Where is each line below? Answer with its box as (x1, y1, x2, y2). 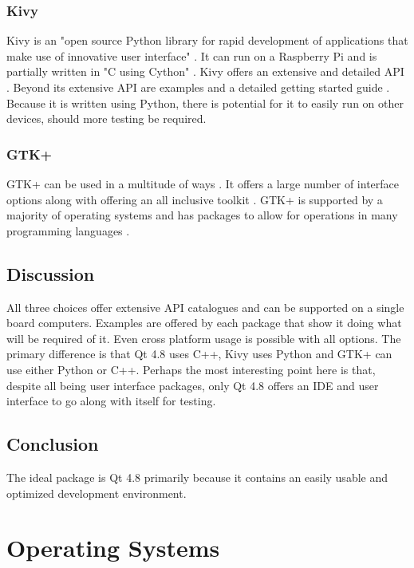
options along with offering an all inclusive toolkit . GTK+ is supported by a (6, 191, 383, 207)
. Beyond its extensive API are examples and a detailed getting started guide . (6, 79, 390, 95)
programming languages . (6, 222, 130, 239)
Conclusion (6, 432, 99, 456)
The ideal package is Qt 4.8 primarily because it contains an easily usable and (6, 468, 388, 485)
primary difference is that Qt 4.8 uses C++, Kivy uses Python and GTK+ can (6, 345, 392, 362)
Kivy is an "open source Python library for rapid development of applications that (6, 32, 408, 49)
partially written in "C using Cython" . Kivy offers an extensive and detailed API (6, 63, 404, 80)
